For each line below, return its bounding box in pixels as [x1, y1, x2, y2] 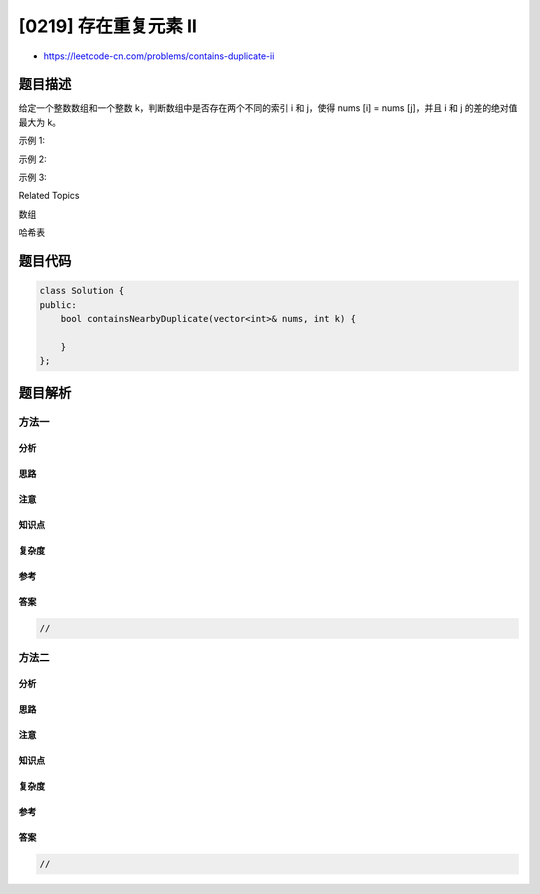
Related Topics [18, 190, 80, 202]
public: [39, 299, 77, 310]
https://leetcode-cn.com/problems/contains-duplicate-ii [43, 50, 275, 62]
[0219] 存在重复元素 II [18, 15, 197, 37]
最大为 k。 [18, 116, 62, 128]
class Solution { [39, 285, 125, 297]
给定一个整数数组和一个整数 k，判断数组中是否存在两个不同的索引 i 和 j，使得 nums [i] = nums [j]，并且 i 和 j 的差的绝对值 [18, 102, 518, 114]
